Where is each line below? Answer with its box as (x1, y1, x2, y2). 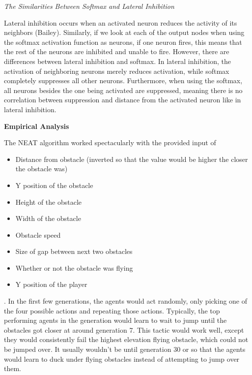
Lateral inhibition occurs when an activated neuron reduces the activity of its (4, 17, 237, 28)
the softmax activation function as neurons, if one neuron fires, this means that (4, 36, 242, 47)
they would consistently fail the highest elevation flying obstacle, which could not (4, 334, 249, 344)
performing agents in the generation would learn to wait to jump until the (4, 315, 227, 325)
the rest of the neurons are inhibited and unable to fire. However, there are (4, 46, 229, 57)
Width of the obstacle (15, 213, 81, 223)
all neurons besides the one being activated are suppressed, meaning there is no (4, 85, 243, 95)
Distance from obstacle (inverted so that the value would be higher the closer (15, 154, 248, 164)
